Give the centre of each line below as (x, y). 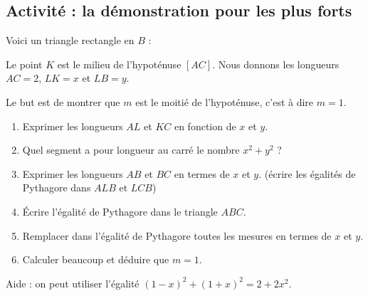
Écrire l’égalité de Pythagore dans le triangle (120, 211)
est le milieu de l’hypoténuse (119, 64)
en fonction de (205, 126)
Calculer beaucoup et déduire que (96, 259)
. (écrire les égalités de (307, 173)
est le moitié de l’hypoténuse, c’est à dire (225, 101)
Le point (24, 64)
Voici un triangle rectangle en (70, 40)
